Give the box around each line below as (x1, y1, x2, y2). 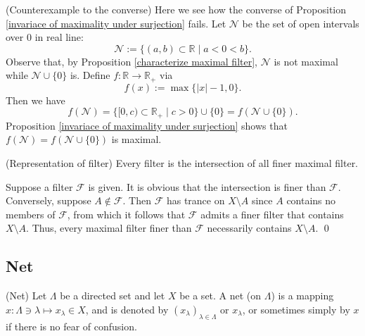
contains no (286, 193, 336, 208)
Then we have (6, 92, 65, 107)
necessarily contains (207, 220, 292, 235)
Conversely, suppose (6, 193, 91, 208)
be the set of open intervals (242, 15, 359, 30)
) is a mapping (271, 288, 334, 303)
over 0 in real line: (6, 30, 84, 44)
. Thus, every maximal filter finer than (26, 220, 192, 235)
